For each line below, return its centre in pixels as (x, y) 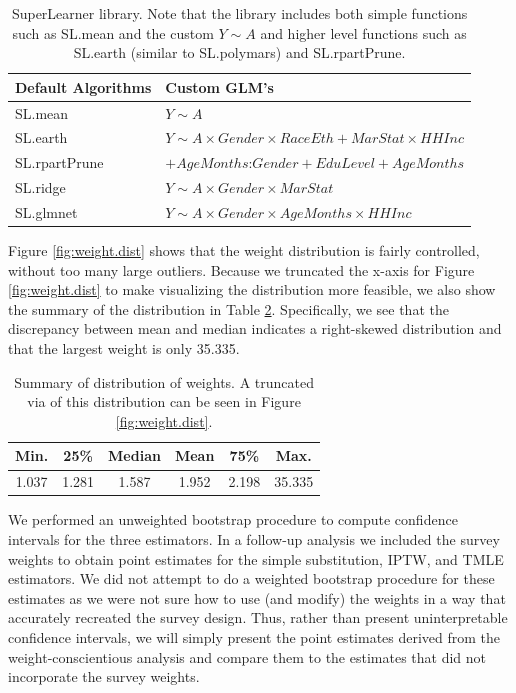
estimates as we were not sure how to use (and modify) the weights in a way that (257, 597)
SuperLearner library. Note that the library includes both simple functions (239, 13)
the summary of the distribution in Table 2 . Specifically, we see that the (228, 308)
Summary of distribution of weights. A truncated (164, 381)
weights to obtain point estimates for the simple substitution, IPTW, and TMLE (256, 558)
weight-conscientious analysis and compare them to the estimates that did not (247, 656)
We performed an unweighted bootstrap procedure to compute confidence (233, 519)
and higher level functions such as (363, 32)
